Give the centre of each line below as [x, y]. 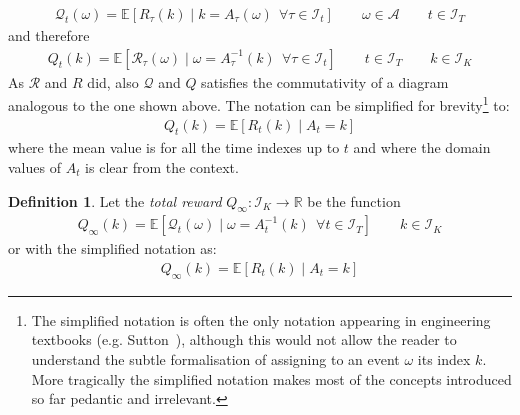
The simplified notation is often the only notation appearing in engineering [261, 319]
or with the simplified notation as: [112, 248]
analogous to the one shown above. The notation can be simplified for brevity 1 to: [259, 103]
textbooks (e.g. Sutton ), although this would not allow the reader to [244, 339]
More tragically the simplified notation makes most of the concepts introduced [271, 378]
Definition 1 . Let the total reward [115, 200]
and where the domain [422, 147]
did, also [113, 81]
